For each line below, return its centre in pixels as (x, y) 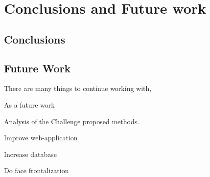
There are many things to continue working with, (78, 88)
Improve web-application (41, 138)
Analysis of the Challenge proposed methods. (72, 121)
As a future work (29, 104)
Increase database (30, 154)
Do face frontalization (36, 170)
